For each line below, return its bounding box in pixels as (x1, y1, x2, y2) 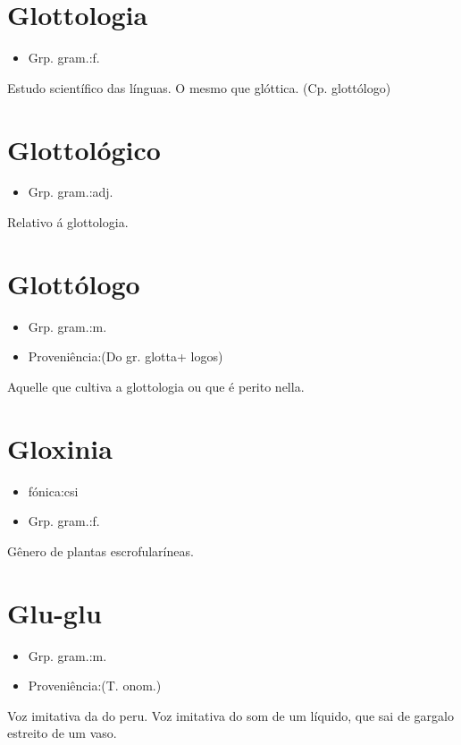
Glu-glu (7, 594, 102, 631)
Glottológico (7, 131, 161, 167)
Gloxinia (7, 429, 113, 466)
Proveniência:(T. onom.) (28, 676, 162, 695)
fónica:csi (28, 481, 79, 500)
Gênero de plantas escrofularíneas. (7, 541, 194, 560)
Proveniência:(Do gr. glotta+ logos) (28, 347, 223, 366)
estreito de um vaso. (7, 724, 117, 742)
